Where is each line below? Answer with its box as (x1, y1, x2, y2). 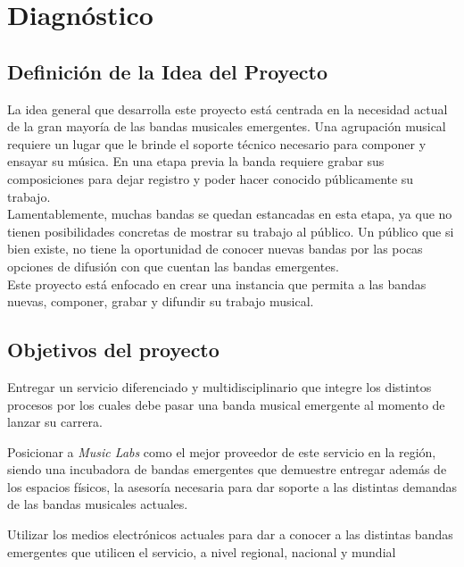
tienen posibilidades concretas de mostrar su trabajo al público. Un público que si (7, 221, 454, 240)
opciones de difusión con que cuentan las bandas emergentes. (7, 256, 339, 275)
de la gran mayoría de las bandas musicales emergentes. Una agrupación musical (7, 117, 446, 136)
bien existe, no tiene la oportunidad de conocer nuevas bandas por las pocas (7, 239, 423, 258)
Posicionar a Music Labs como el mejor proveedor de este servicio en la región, (7, 442, 436, 461)
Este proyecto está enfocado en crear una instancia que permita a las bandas (7, 274, 427, 293)
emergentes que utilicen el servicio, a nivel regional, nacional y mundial (7, 542, 396, 561)
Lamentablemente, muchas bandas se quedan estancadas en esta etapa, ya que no (7, 204, 452, 223)
